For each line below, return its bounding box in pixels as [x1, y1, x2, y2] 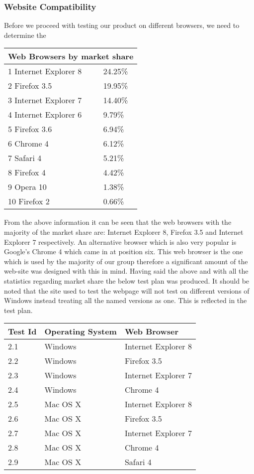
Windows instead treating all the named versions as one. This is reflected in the [4, 295, 247, 306]
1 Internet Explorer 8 [8, 65, 82, 77]
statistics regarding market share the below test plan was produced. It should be [4, 275, 250, 286]
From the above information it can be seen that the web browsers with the [4, 217, 232, 227]
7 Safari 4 [8, 152, 42, 164]
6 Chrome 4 [8, 138, 49, 150]
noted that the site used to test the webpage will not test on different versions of [4, 285, 250, 296]
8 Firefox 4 [8, 166, 46, 178]
